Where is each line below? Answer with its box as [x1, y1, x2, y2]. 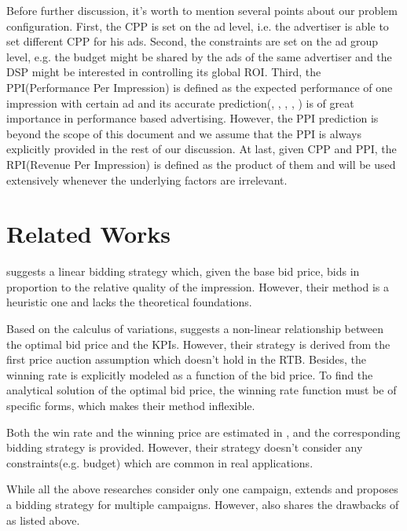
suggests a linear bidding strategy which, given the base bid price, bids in [6, 263, 360, 280]
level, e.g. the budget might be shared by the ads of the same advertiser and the [6, 48, 392, 64]
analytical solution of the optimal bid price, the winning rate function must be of [6, 382, 397, 398]
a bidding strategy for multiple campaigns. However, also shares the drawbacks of [6, 496, 399, 512]
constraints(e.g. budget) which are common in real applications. [6, 454, 313, 471]
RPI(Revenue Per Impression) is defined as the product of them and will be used [6, 156, 396, 172]
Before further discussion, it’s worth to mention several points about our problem [6, 2, 398, 18]
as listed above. [6, 511, 80, 528]
